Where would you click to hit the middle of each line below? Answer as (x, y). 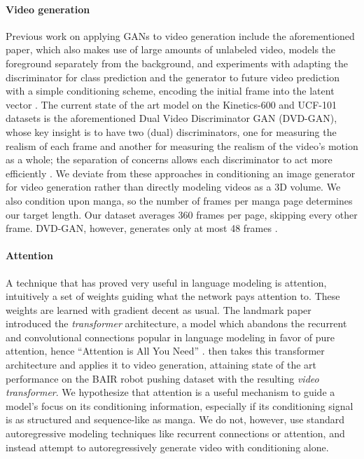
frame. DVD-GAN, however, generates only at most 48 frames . (142, 228)
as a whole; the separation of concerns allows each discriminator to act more (169, 159)
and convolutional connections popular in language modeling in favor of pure (170, 337)
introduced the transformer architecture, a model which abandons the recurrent (176, 323)
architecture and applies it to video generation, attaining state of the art (161, 365)
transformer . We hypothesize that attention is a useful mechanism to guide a (170, 392)
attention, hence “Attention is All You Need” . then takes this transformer (165, 351)
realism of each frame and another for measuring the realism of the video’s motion (182, 145)
